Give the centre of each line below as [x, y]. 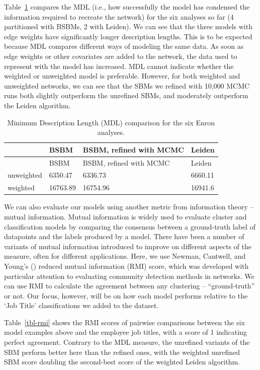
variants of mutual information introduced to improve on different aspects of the [128, 246]
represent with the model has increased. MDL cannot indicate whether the [119, 66]
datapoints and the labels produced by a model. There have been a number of [124, 236]
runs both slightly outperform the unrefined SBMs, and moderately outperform [126, 95]
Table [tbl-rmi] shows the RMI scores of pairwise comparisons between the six [124, 322]
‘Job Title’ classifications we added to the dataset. [81, 305]
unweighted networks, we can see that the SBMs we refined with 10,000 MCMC [127, 85]
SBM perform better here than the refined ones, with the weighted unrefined [122, 352]
